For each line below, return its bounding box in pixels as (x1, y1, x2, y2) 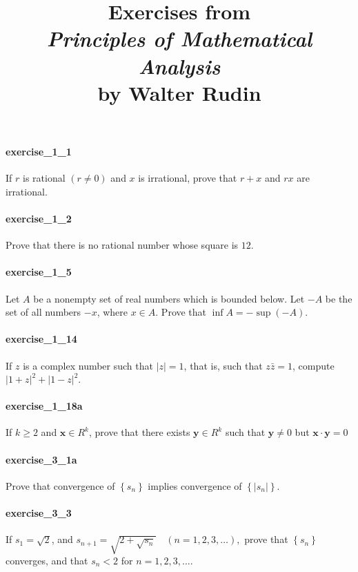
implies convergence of (148, 478, 242, 493)
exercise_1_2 (6, 211, 72, 225)
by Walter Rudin (97, 78, 261, 106)
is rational (22, 171, 66, 185)
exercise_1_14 (6, 332, 77, 346)
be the (325, 291, 352, 305)
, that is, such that (183, 358, 263, 372)
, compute (292, 358, 335, 372)
